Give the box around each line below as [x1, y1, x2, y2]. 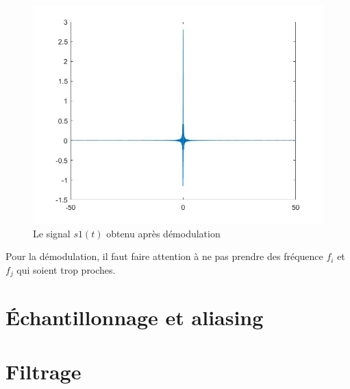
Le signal [33, 226, 71, 240]
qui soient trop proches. [16, 262, 116, 276]
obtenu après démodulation [106, 226, 221, 240]
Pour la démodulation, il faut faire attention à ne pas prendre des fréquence [5, 249, 323, 263]
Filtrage [5, 357, 82, 385]
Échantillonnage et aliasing [5, 303, 264, 331]
